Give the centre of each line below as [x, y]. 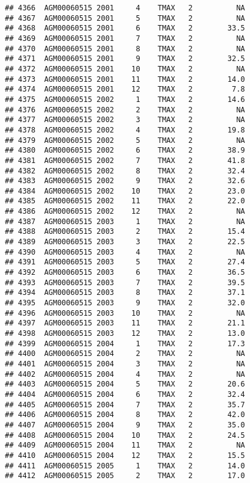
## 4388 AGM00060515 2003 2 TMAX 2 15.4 [125, 232]
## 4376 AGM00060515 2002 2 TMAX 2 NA [125, 110]
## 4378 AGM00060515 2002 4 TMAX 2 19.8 [125, 130]
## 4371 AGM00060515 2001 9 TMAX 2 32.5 [125, 59]
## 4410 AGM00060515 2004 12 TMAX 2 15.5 [125, 455]
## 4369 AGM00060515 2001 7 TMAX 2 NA [125, 38]
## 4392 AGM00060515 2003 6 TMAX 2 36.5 [125, 273]
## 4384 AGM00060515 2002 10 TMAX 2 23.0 [125, 191]
